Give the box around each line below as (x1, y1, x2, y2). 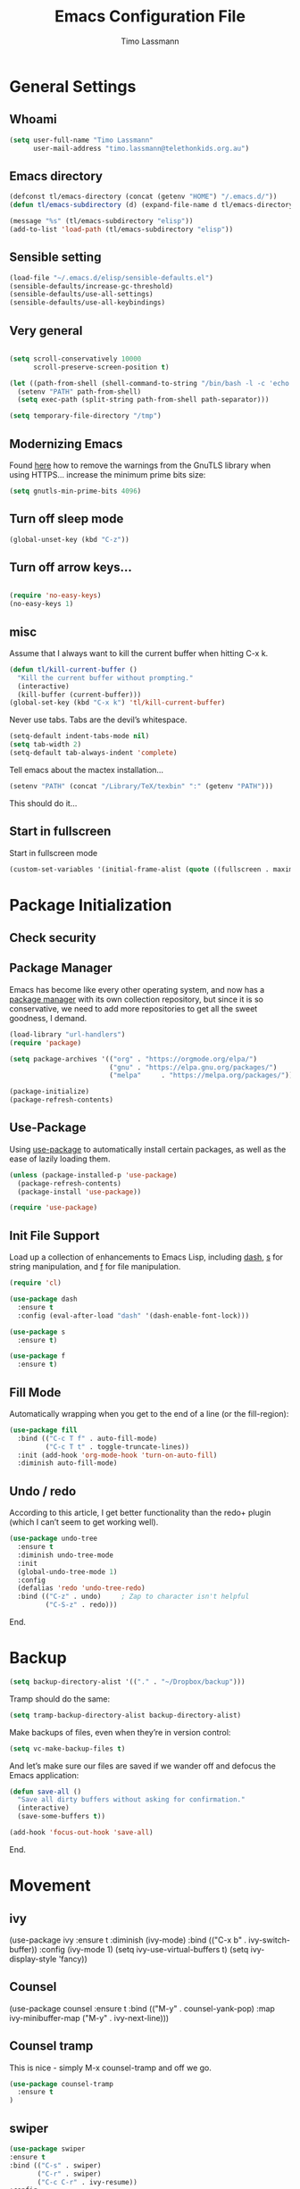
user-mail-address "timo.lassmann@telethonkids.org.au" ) (32, 144, 250, 153)
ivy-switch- (248, 1935, 290, 1945)
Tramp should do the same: (9, 1694, 110, 1704)
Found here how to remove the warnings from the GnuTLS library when (9, 460, 271, 470)
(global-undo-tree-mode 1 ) (17, 1567, 118, 1577)
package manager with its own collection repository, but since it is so (9, 994, 263, 1004)
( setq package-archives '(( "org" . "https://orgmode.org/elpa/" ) (9, 1054, 257, 1063)
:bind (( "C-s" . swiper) (9, 2160, 102, 2170)
